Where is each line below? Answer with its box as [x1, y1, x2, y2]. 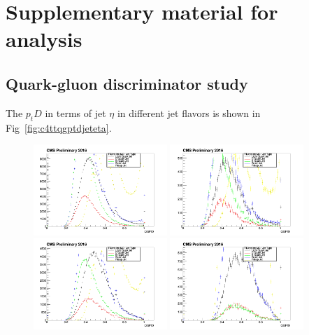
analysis [6, 25, 82, 53]
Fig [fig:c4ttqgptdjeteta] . [6, 120, 112, 135]
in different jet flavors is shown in [117, 105, 261, 120]
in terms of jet [45, 105, 106, 120]
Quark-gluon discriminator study [6, 72, 248, 94]
